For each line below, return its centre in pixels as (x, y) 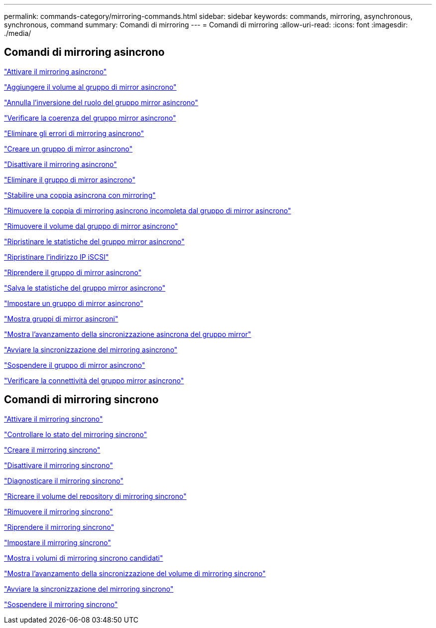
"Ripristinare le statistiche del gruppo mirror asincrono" (94, 241)
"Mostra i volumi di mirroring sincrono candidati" (84, 558)
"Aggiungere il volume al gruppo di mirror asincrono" (90, 87)
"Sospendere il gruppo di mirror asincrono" (75, 365)
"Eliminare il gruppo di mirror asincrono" (70, 179)
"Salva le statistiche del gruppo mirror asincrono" (85, 288)
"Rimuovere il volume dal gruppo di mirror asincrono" (91, 226)
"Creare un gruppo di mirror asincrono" (68, 149)
